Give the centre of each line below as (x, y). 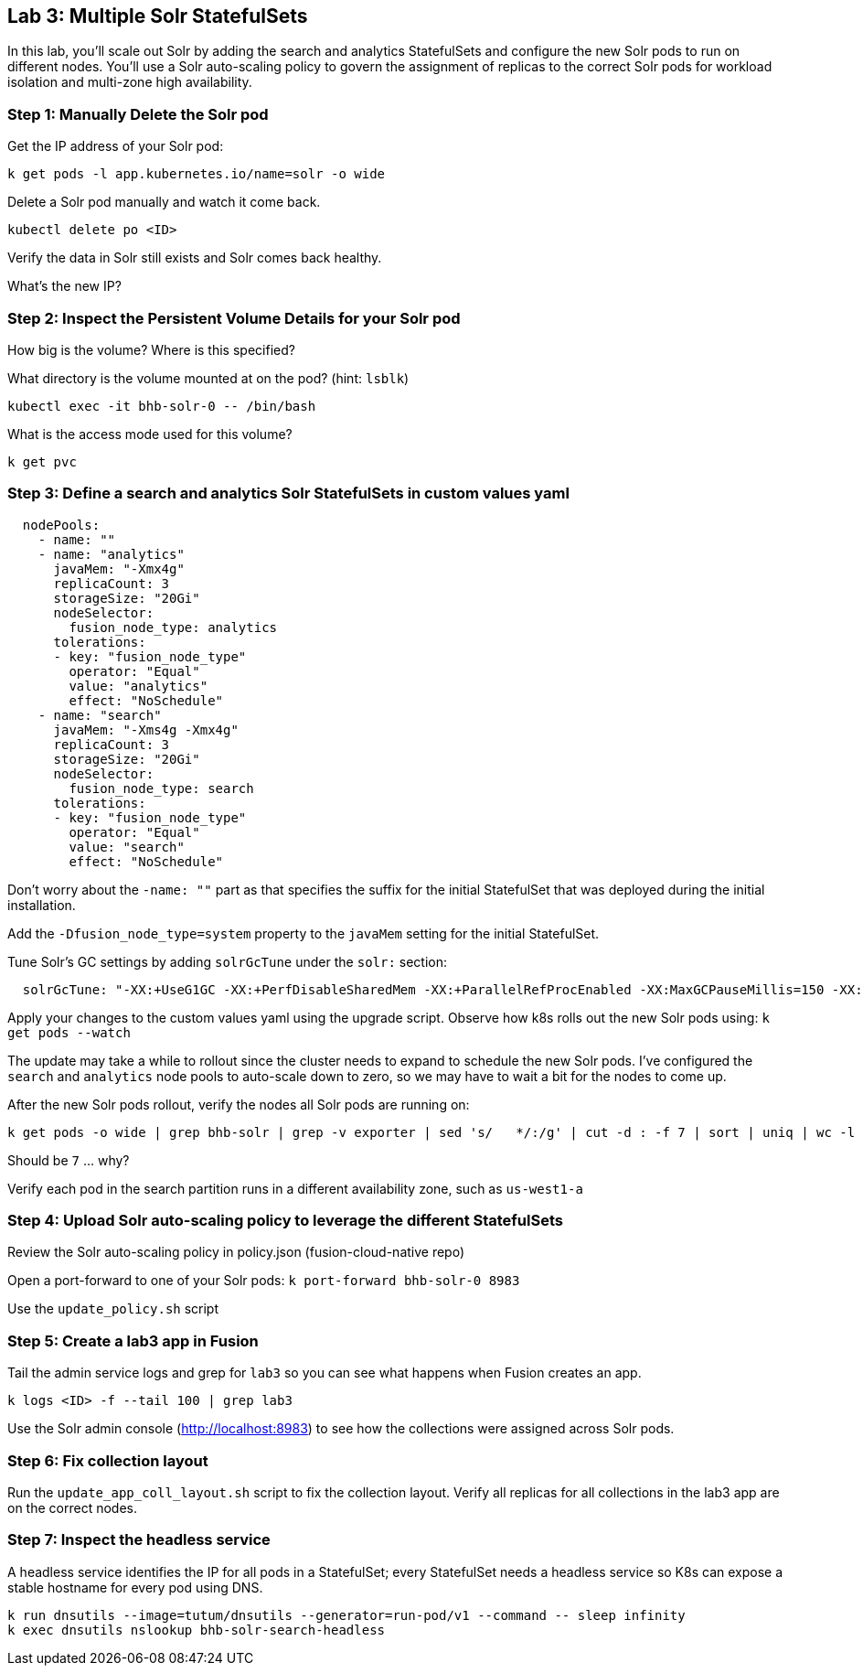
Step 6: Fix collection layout (108, 1460)
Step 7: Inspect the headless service (139, 1540)
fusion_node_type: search (161, 788)
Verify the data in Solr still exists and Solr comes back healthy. (195, 258)
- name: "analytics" (111, 554)
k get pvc (42, 461)
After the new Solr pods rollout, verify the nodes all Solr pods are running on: (239, 1104)
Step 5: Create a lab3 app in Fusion (133, 1341)
